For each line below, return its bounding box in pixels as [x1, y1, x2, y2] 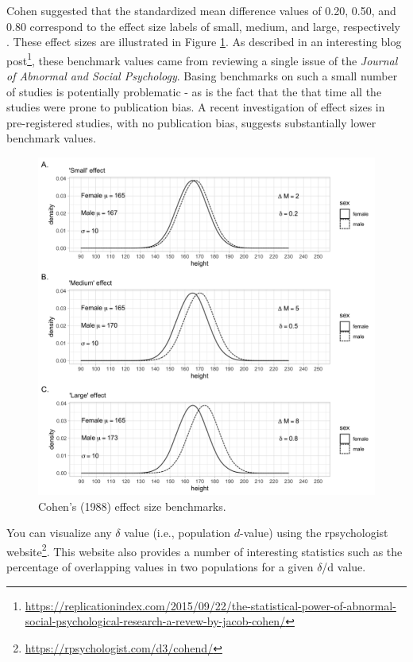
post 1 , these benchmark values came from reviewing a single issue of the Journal [6, 49, 398, 68]
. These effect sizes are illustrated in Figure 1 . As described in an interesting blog [6, 33, 402, 50]
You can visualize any [6, 524, 112, 541]
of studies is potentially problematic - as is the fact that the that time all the [6, 83, 382, 99]
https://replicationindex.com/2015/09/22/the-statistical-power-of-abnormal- [25, 597, 396, 613]
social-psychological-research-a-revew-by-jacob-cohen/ [25, 613, 286, 629]
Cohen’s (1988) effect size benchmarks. [38, 497, 226, 514]
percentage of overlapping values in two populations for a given [6, 559, 314, 575]
